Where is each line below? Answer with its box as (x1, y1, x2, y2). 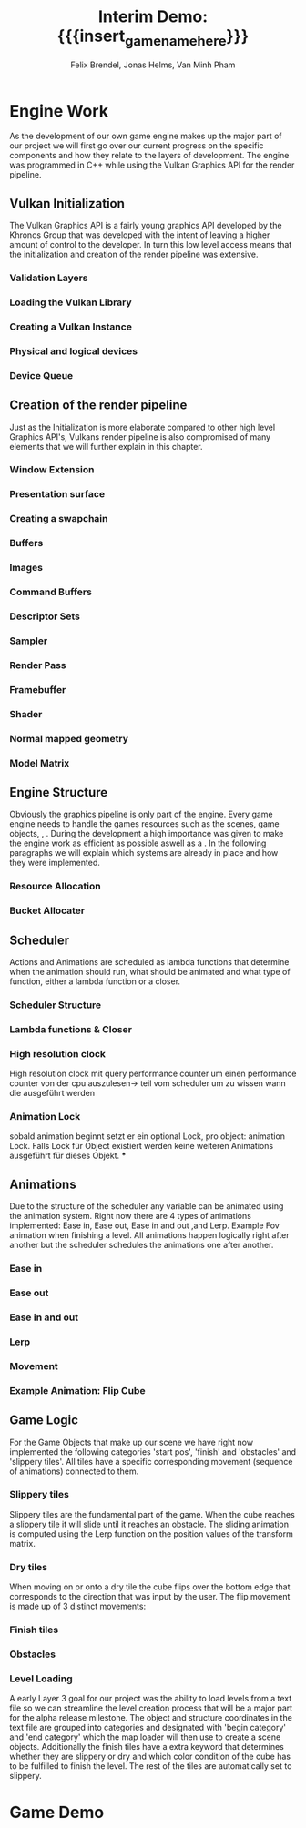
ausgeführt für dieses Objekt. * (9, 1150, 127, 1162)
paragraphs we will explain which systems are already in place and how (9, 848, 279, 858)
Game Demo (9, 1803, 105, 1823)
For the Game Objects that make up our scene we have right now (9, 1437, 253, 1447)
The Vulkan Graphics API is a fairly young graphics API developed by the (9, 220, 282, 231)
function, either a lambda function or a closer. (9, 976, 180, 987)
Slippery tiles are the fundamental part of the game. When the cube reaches (9, 1508, 296, 1519)
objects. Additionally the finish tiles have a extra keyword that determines (9, 1742, 284, 1752)
